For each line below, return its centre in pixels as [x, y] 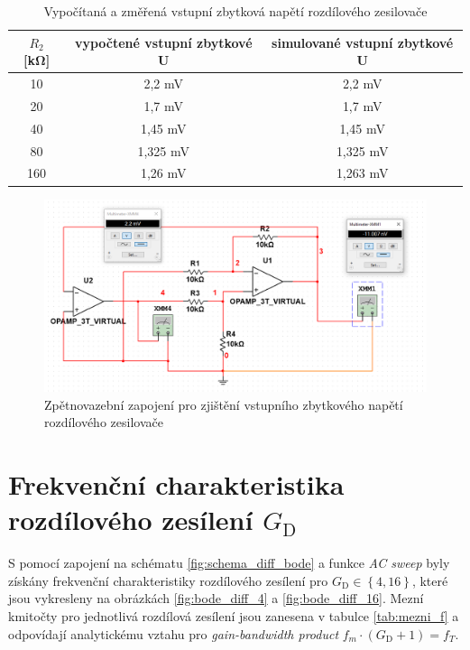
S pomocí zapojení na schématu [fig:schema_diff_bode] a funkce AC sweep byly [229, 563]
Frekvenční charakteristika [176, 484]
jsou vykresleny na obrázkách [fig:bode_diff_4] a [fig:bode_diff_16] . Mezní [216, 598]
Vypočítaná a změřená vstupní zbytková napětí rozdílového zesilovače [235, 11]
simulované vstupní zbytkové [363, 42]
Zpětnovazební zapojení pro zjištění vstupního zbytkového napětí [224, 404]
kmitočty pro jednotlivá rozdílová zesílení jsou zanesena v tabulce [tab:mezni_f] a [234, 616]
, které [430, 580]
